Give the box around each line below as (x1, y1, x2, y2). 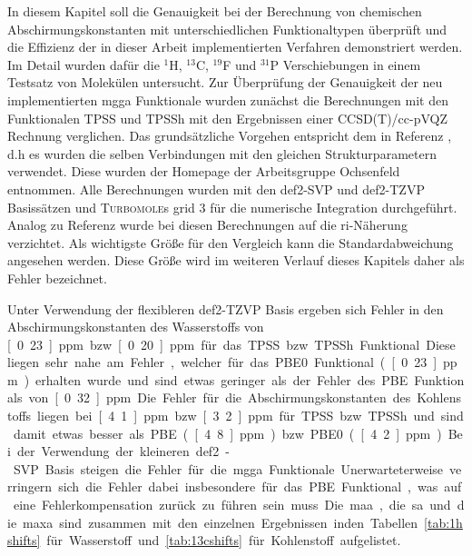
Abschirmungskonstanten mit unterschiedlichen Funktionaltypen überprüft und (7, 19, 447, 38)
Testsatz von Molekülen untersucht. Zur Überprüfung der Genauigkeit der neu (7, 73, 443, 92)
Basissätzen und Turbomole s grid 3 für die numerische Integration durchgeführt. (7, 197, 457, 216)
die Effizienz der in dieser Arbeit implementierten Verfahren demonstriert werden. (7, 37, 463, 56)
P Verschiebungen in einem (270, 55, 421, 74)
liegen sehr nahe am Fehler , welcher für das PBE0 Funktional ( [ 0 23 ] (7, 352, 438, 372)
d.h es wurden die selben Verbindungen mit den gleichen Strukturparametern (7, 144, 437, 163)
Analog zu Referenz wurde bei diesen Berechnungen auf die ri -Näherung (7, 215, 408, 234)
